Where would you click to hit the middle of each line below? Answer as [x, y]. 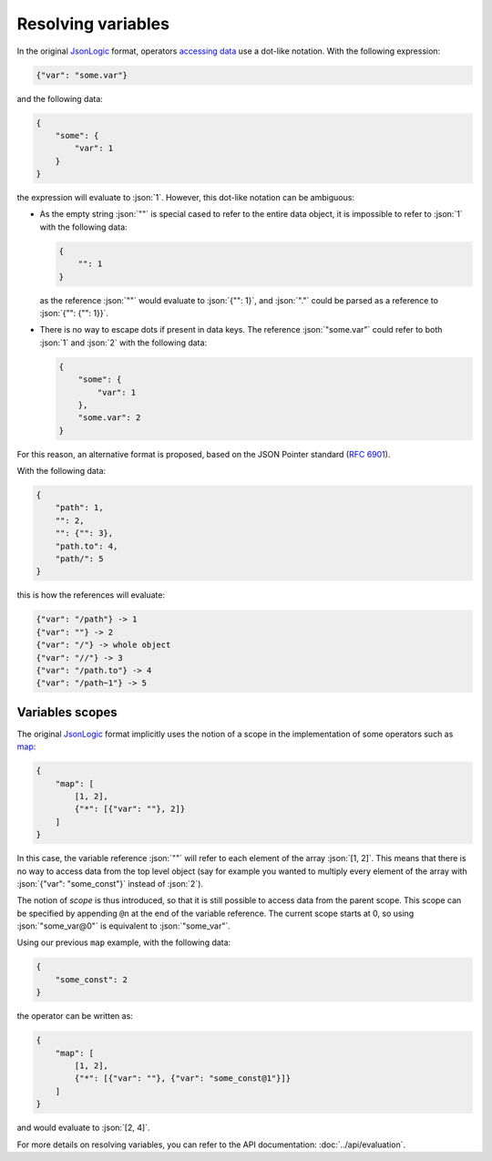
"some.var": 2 [109, 418]
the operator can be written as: [75, 1016]
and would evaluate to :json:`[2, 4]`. [83, 1128]
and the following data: [60, 98]
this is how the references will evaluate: [91, 595]
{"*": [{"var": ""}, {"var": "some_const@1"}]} [183, 1079]
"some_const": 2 [91, 979]
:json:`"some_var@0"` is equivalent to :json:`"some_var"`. [124, 926]
